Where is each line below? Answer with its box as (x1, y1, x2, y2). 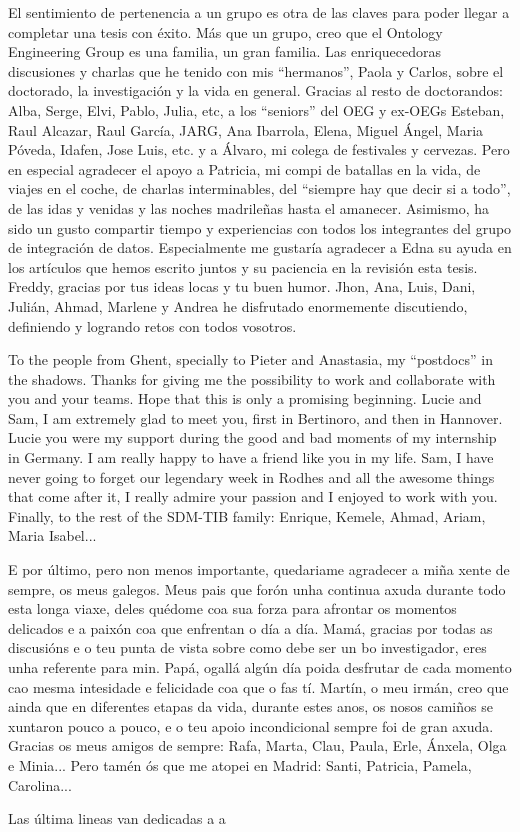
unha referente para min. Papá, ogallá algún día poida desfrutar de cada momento (8, 657, 512, 677)
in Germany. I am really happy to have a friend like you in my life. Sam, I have (8, 447, 494, 468)
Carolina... (8, 774, 72, 795)
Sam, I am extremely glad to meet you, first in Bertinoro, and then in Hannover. (8, 407, 503, 428)
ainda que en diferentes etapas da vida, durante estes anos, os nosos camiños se (8, 696, 493, 717)
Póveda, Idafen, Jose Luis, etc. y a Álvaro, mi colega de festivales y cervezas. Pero (8, 139, 510, 160)
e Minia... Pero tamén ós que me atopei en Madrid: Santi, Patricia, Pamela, (8, 754, 472, 775)
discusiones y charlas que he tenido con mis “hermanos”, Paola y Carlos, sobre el (8, 60, 504, 81)
